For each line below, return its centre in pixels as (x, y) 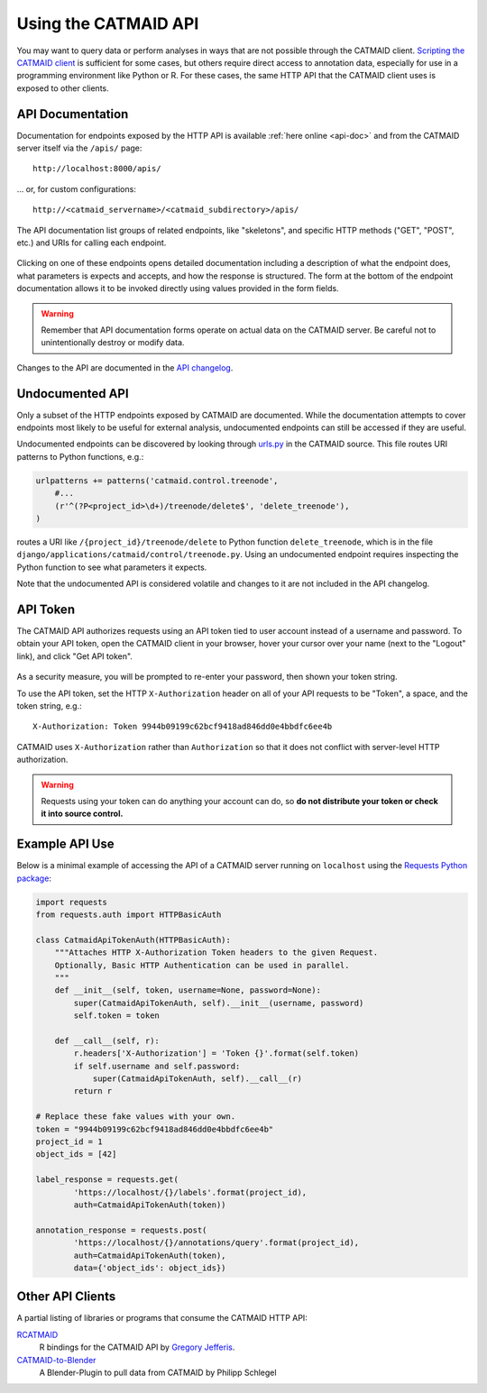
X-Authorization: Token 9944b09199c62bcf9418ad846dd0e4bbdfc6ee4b (183, 727)
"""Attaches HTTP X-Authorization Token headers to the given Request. (216, 953)
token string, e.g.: (50, 706)
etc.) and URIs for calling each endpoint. (92, 243)
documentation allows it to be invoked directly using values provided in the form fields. (178, 289)
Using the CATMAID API (108, 23)
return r (93, 1091)
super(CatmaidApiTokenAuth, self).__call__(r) (197, 1079)
